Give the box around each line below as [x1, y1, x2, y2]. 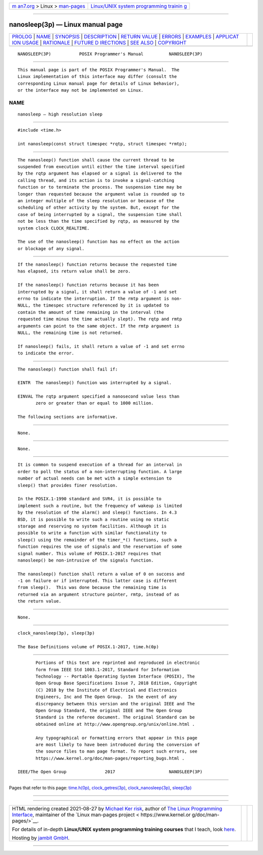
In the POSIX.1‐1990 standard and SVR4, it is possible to [18, 496, 162, 502]
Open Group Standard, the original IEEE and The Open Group [36, 707, 182, 713]
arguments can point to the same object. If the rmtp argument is [18, 323, 180, 329]
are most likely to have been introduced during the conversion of [36, 741, 200, 747]
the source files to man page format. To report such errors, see [36, 749, 198, 754]
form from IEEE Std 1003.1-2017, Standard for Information [36, 667, 180, 672]
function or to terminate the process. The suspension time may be [18, 184, 182, 190]
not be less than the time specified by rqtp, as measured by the [18, 218, 180, 224]
